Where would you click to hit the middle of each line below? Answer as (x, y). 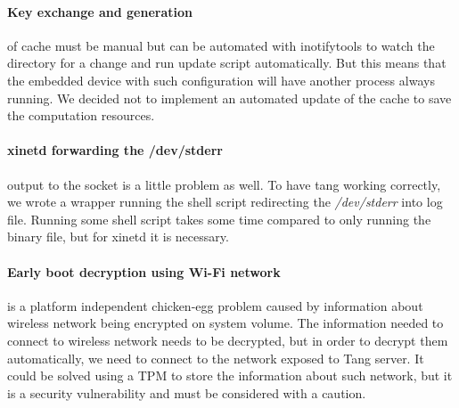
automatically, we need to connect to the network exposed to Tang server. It (216, 358)
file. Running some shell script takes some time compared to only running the (219, 219)
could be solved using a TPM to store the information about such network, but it (230, 375)
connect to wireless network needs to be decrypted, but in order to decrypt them (228, 340)
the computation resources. (81, 115)
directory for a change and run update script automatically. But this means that (227, 63)
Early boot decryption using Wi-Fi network (144, 271)
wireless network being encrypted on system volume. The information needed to (225, 323)
